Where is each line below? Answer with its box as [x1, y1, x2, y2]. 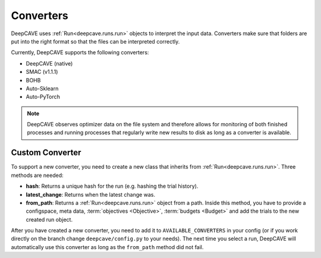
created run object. [26, 216, 73, 223]
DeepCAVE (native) [26, 60, 73, 67]
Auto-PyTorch [26, 93, 61, 101]
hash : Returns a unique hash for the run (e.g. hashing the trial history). [26, 182, 199, 190]
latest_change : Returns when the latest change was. [26, 191, 156, 198]
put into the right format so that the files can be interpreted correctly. [11, 38, 180, 45]
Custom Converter [11, 148, 81, 158]
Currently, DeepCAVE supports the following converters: [11, 49, 149, 56]
